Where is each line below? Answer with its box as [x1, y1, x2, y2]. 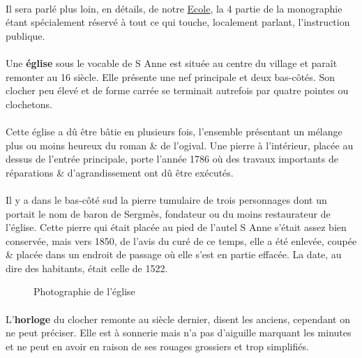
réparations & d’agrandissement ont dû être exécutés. [6, 165, 234, 179]
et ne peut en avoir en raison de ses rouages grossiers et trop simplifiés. [6, 338, 309, 353]
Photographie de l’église [33, 284, 135, 299]
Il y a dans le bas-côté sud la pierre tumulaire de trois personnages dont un [6, 192, 327, 207]
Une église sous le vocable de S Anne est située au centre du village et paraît [6, 55, 338, 70]
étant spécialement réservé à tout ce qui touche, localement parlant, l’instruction [6, 15, 350, 29]
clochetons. [6, 96, 52, 111]
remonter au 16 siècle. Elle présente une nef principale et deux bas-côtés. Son [6, 69, 335, 84]
